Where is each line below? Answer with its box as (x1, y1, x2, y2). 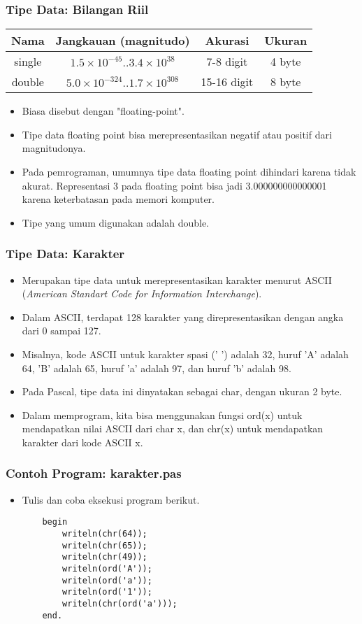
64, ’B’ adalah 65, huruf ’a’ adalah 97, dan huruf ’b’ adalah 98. (22, 360, 291, 375)
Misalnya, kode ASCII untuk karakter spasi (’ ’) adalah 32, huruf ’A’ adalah (22, 346, 349, 361)
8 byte (270, 73, 301, 90)
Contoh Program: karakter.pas (6, 465, 182, 482)
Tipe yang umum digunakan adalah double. (22, 215, 210, 229)
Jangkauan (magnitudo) (55, 32, 190, 49)
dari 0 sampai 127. (22, 323, 101, 338)
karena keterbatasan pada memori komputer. (22, 192, 215, 206)
